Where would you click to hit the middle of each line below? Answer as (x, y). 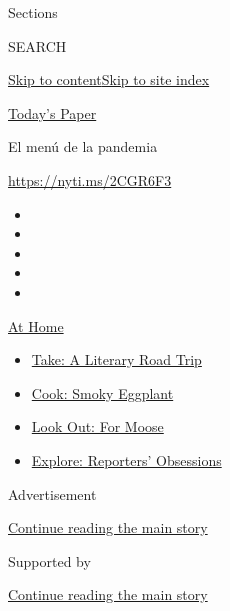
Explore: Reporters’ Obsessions (126, 459)
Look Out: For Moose (97, 426)
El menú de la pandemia (83, 146)
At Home (36, 325)
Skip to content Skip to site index (109, 79)
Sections (33, 12)
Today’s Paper (52, 112)
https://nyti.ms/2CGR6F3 (90, 179)
